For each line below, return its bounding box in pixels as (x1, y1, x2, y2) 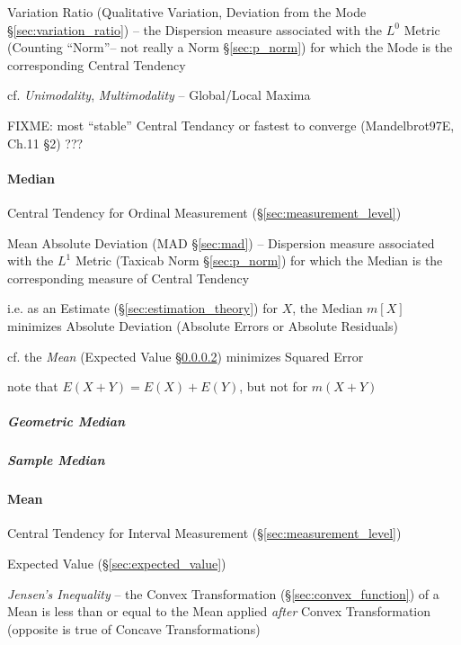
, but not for (239, 377, 308, 396)
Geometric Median (7, 412, 126, 431)
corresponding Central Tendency (7, 55, 186, 74)
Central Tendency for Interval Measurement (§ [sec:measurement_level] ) (7, 524, 402, 542)
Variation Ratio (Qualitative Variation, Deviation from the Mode (7, 3, 367, 21)
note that (7, 377, 58, 396)
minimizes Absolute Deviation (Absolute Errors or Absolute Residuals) (7, 316, 398, 335)
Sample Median (7, 451, 105, 470)
